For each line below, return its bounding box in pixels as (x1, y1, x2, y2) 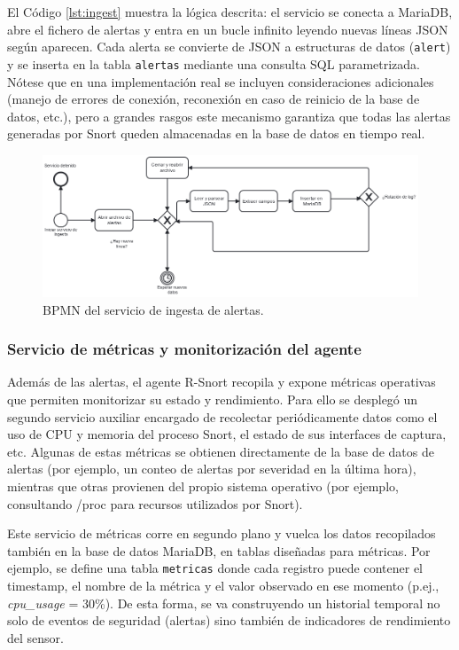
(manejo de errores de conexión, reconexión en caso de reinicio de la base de (7, 90, 420, 108)
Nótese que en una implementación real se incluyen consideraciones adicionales (7, 72, 434, 90)
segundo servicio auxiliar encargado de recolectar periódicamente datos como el (7, 407, 438, 426)
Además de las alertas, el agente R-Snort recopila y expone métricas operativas (7, 372, 436, 391)
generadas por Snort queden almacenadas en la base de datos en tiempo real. (7, 124, 425, 143)
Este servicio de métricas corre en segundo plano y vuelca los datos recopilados (7, 524, 436, 543)
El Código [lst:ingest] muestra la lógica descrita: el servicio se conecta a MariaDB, (7, 3, 453, 20)
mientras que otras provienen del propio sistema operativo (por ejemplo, (7, 476, 399, 495)
